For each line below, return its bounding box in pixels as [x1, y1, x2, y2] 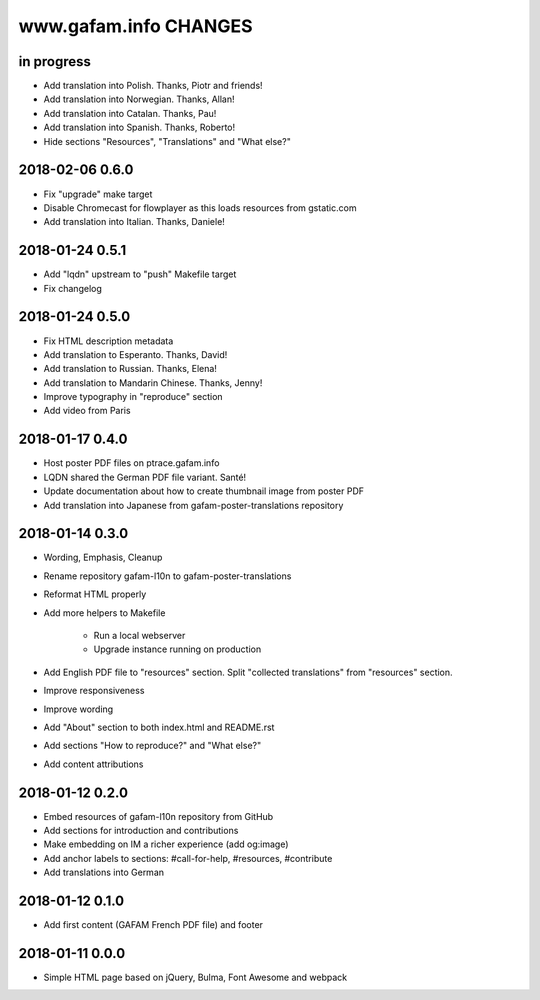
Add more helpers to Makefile [43, 606, 166, 619]
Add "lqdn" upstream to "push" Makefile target [43, 268, 237, 280]
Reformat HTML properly [43, 588, 147, 600]
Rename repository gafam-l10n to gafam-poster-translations [43, 570, 292, 582]
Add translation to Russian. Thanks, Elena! [43, 363, 217, 375]
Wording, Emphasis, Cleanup [43, 551, 163, 564]
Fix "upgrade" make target [43, 188, 153, 200]
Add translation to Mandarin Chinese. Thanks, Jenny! [43, 376, 263, 389]
